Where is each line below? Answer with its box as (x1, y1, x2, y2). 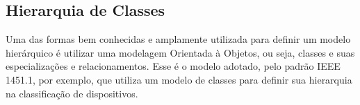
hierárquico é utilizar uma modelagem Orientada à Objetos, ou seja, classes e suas (6, 45, 355, 59)
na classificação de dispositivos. (6, 86, 138, 100)
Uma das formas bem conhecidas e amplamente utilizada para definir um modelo (6, 32, 351, 46)
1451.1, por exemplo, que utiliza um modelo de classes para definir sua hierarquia (6, 72, 352, 86)
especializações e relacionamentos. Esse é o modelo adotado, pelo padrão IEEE (6, 59, 341, 73)
